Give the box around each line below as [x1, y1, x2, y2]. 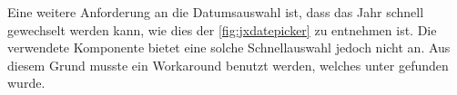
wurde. [7, 73, 46, 92]
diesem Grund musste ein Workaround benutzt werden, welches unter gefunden [7, 55, 449, 74]
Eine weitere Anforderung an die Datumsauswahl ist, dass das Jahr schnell [7, 3, 424, 21]
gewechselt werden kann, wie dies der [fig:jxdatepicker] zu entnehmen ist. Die [7, 20, 437, 39]
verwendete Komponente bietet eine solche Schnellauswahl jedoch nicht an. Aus [7, 38, 451, 57]
